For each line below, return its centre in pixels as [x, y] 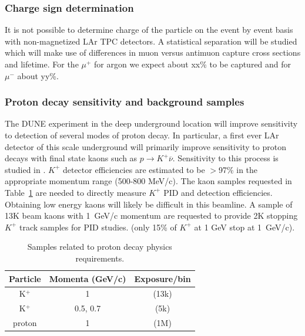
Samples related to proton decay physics [100, 247]
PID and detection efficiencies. [218, 192]
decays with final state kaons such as [71, 158]
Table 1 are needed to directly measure [76, 192]
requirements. [100, 258]
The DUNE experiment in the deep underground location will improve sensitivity [151, 123]
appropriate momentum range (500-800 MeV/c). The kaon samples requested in [148, 181]
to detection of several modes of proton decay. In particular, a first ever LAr [142, 135]
